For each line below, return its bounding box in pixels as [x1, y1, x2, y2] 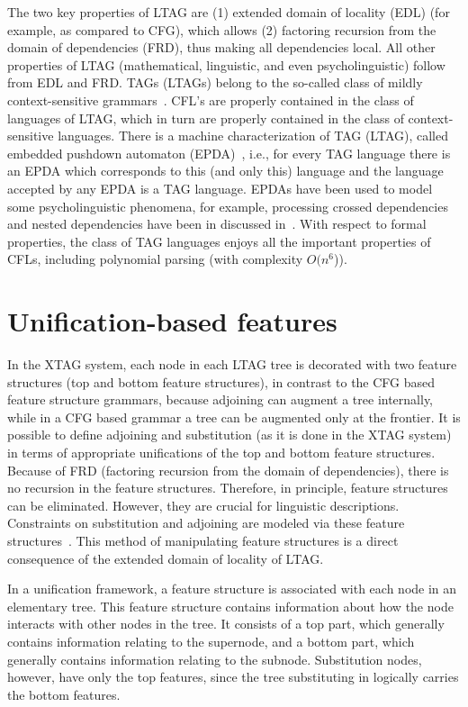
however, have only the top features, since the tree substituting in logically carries [7, 667, 459, 686]
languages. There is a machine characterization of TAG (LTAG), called [58, 126, 448, 145]
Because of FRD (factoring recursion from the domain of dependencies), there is [7, 460, 449, 479]
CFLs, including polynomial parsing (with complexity [7, 249, 303, 268]
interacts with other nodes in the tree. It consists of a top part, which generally [7, 614, 445, 633]
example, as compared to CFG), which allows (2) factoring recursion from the [7, 20, 436, 39]
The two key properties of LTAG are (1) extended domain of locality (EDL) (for [7, 3, 450, 21]
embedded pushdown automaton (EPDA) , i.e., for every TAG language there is [7, 143, 451, 162]
